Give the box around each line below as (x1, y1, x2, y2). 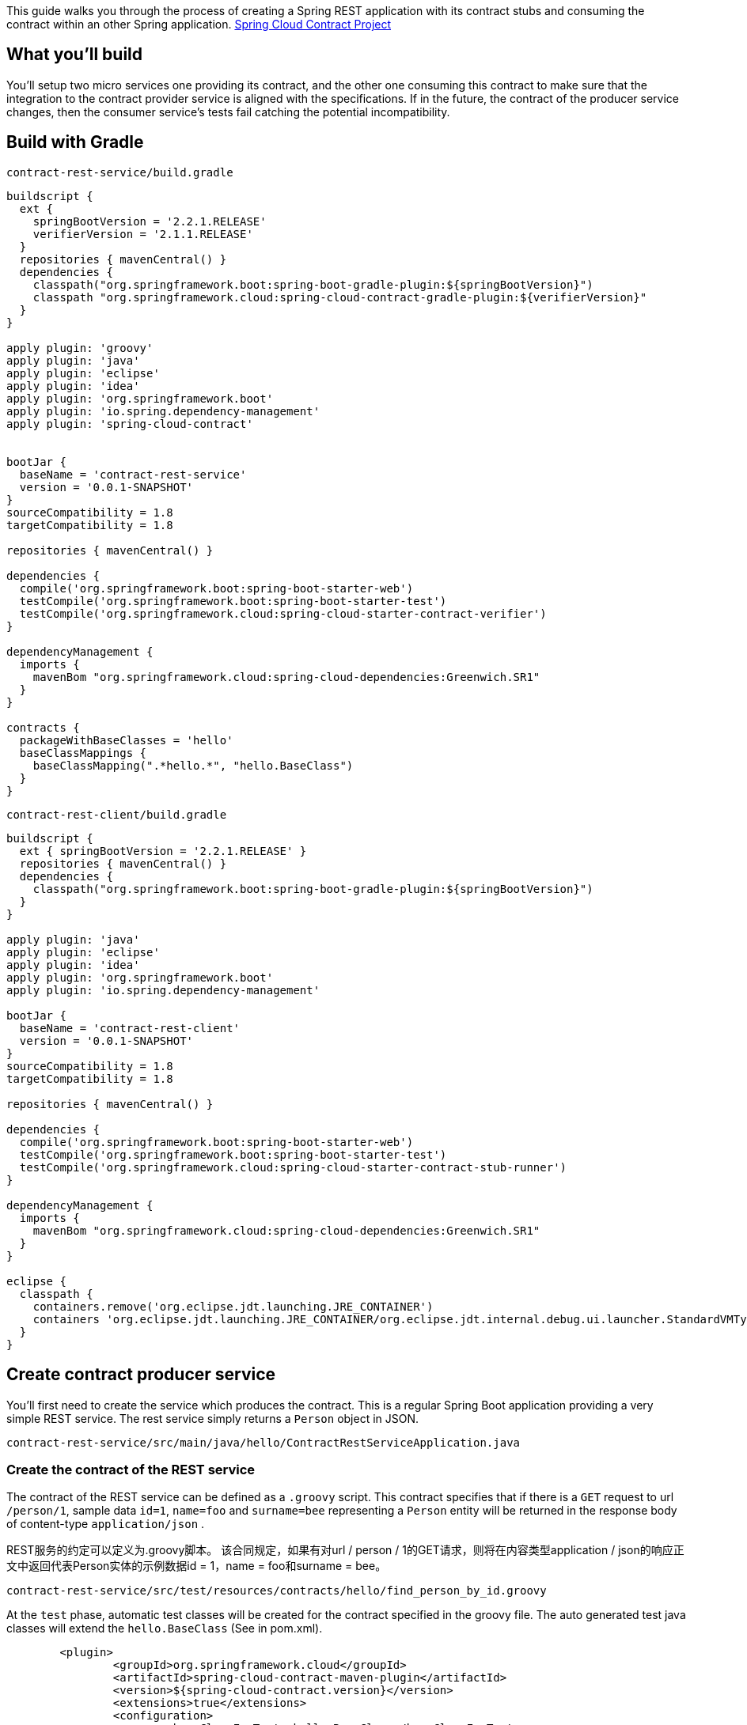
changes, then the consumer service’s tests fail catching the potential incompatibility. (6, 104, 450, 119)
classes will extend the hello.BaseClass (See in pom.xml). (6, 1621, 323, 1636)
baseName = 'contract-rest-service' (19, 467, 247, 481)
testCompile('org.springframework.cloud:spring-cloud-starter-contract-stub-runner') (19, 1160, 567, 1174)
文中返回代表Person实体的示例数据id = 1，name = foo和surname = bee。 (6, 1559, 387, 1573)
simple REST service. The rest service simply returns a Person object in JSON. (6, 1411, 419, 1425)
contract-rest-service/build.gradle (6, 165, 233, 179)
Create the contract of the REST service (6, 1461, 256, 1477)
